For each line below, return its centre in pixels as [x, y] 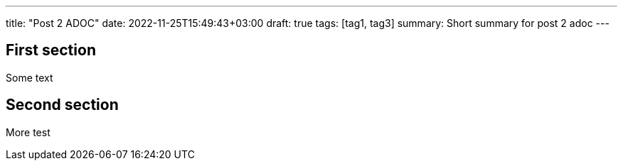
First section [51, 50]
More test [28, 132]
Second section [62, 105]
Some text [30, 77]
